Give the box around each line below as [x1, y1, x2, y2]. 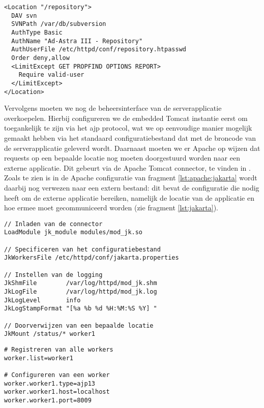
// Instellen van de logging [4, 271, 103, 278]
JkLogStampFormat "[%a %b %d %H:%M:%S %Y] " [4, 305, 157, 312]
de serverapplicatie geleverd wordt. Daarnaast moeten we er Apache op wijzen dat [4, 142, 260, 153]
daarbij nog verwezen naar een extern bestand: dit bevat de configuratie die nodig [4, 182, 259, 193]
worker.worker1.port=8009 [4, 396, 92, 404]
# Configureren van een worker [4, 371, 110, 379]
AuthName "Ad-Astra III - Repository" [11, 37, 143, 45]
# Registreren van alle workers [4, 346, 113, 353]
